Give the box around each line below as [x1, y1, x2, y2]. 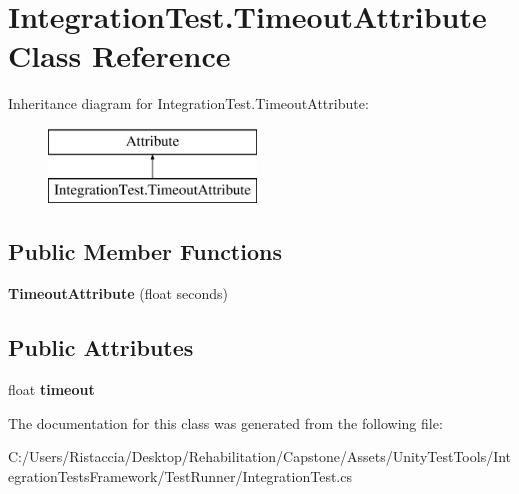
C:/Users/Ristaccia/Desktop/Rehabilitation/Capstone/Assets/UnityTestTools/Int [8, 446, 512, 467]
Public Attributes [8, 332, 194, 363]
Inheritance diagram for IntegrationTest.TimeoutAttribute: [8, 93, 369, 114]
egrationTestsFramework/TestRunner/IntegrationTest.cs [8, 465, 352, 486]
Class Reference [8, 35, 231, 76]
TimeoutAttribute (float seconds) [8, 283, 229, 304]
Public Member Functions [8, 236, 282, 267]
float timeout [8, 379, 95, 400]
